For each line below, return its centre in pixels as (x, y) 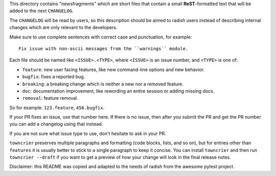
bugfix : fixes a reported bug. (54, 77)
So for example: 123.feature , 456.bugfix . (57, 107)
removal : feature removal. (50, 98)
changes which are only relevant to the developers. (63, 28)
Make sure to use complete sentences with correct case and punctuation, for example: (101, 37)
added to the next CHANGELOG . (41, 11)
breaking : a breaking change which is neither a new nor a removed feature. (103, 84)
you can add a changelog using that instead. (56, 124)
